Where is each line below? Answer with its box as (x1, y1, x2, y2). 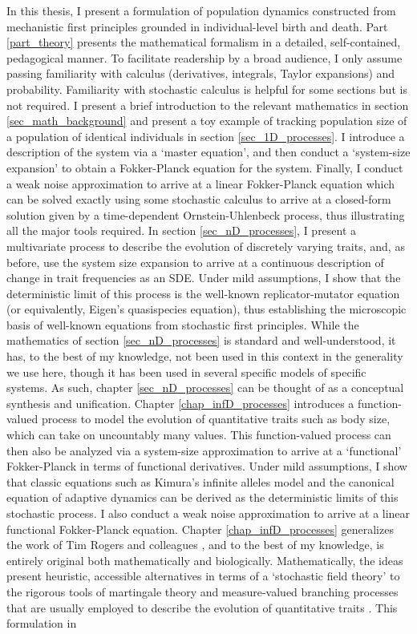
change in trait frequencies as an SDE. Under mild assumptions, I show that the (6, 269, 401, 286)
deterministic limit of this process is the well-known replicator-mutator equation (6, 285, 400, 301)
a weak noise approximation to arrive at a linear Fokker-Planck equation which (6, 175, 395, 192)
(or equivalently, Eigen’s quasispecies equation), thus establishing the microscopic (6, 301, 407, 317)
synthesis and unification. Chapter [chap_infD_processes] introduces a (6, 394, 354, 411)
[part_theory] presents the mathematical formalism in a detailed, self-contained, (6, 34, 401, 50)
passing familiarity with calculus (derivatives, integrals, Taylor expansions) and (6, 65, 395, 82)
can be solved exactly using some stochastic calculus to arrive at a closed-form (6, 191, 391, 208)
